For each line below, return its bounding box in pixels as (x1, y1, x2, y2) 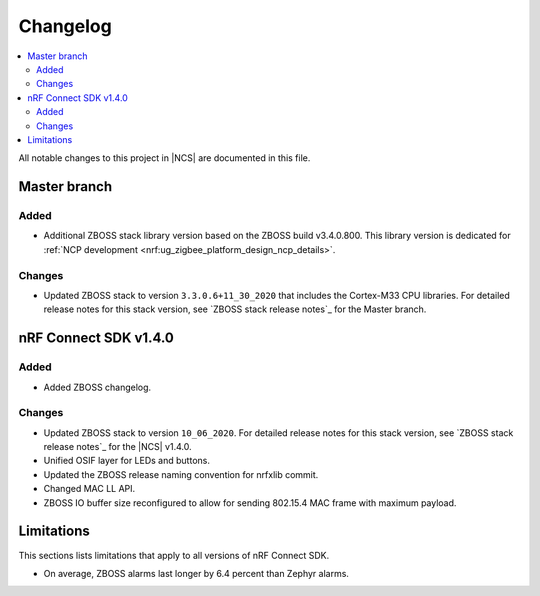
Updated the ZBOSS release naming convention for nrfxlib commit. (43, 468, 319, 480)
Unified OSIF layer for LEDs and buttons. (43, 455, 210, 467)
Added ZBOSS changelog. (43, 381, 152, 393)
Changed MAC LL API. (43, 483, 136, 495)
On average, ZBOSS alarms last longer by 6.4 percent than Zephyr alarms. (43, 567, 350, 579)
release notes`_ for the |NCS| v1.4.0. (43, 441, 192, 453)
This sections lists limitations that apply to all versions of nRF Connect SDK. (18, 549, 330, 561)
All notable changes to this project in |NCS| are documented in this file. (18, 152, 311, 164)
